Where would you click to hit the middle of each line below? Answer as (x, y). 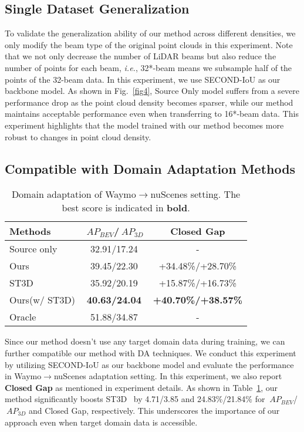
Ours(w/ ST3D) (42, 300)
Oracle (23, 317)
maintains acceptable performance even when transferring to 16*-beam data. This (152, 114)
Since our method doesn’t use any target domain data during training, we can (145, 341)
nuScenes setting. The (195, 194)
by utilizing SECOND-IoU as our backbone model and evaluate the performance (149, 364)
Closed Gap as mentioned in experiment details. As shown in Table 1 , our (141, 387)
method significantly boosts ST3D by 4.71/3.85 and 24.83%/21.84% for (135, 399)
